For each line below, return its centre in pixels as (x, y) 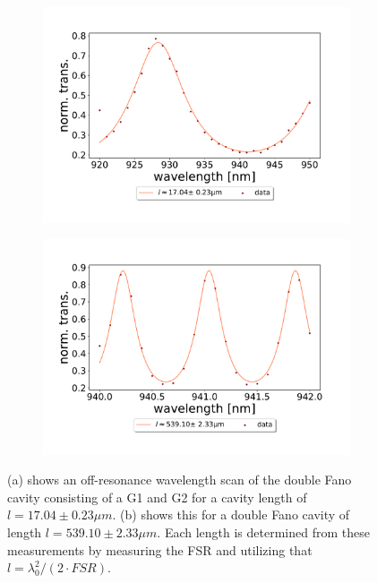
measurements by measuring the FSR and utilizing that (160, 549)
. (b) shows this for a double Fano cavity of (231, 514)
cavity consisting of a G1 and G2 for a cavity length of (157, 497)
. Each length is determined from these (263, 532)
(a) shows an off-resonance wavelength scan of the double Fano (180, 480)
